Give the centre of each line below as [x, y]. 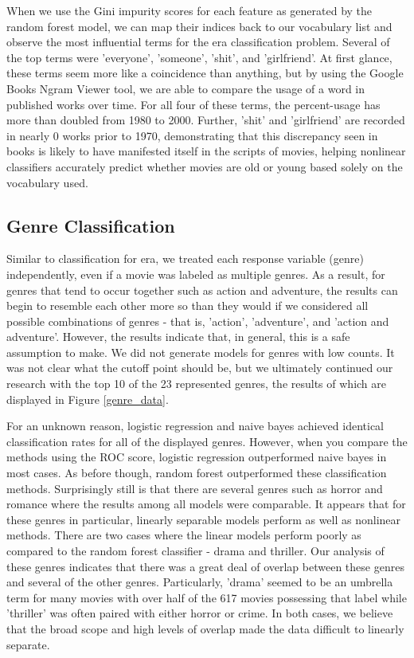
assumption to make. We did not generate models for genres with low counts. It [201, 352]
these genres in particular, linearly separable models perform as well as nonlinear [204, 519]
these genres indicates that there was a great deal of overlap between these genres [205, 566]
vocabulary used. [47, 182]
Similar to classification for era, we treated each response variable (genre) [185, 258]
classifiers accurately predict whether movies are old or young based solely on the [205, 166]
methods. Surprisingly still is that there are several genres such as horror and [195, 488]
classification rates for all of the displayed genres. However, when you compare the [207, 441]
